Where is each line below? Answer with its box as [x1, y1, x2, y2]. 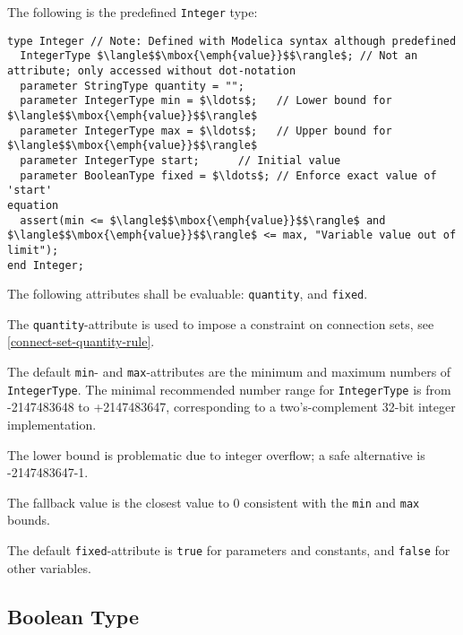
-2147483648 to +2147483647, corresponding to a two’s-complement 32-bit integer [7, 397, 456, 416]
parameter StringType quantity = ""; [20, 79, 244, 92]
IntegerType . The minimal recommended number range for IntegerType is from [7, 379, 451, 398]
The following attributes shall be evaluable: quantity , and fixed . [7, 284, 368, 303]
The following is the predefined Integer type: [7, 3, 258, 21]
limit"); [7, 243, 59, 257]
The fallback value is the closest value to [7, 492, 229, 511]
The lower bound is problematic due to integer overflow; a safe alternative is [7, 445, 425, 464]
